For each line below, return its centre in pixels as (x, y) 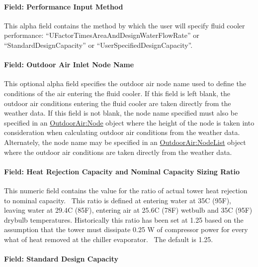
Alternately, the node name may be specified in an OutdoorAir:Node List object (125, 142)
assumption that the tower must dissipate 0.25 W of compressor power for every (126, 229)
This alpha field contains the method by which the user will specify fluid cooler (125, 25)
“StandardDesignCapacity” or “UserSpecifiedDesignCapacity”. (98, 45)
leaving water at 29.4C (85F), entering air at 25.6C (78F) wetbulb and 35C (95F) (128, 210)
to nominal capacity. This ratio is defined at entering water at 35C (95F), (118, 200)
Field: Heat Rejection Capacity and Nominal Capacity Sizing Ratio (122, 171)
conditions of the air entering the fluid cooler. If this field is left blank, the (117, 93)
